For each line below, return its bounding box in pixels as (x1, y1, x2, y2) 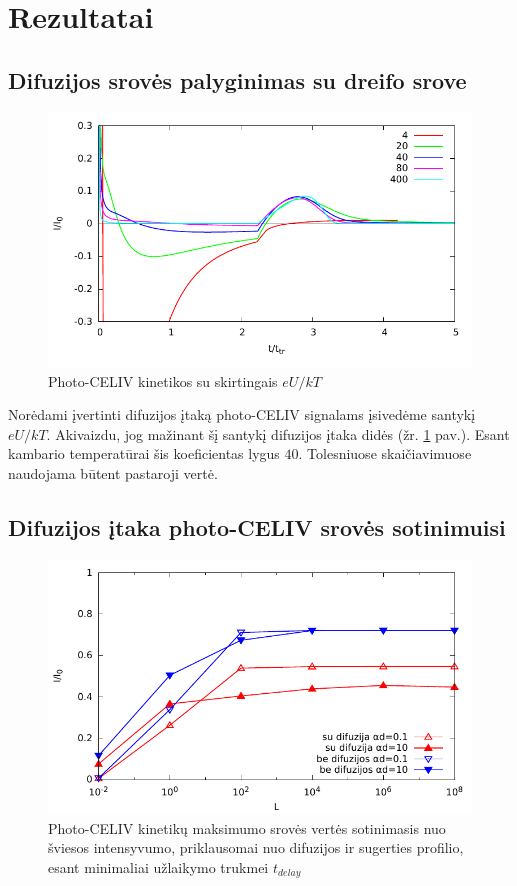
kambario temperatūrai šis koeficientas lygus (8, 443, 280, 464)
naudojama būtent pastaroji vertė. (8, 462, 218, 483)
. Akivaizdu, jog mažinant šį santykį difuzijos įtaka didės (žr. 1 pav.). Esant (46, 423, 510, 444)
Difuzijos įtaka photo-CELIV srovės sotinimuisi (8, 511, 506, 542)
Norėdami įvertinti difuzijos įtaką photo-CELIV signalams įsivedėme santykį (8, 404, 476, 425)
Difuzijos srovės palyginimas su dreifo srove (8, 64, 467, 95)
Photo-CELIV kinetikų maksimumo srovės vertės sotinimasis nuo (48, 817, 446, 838)
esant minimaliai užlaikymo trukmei (48, 856, 269, 877)
